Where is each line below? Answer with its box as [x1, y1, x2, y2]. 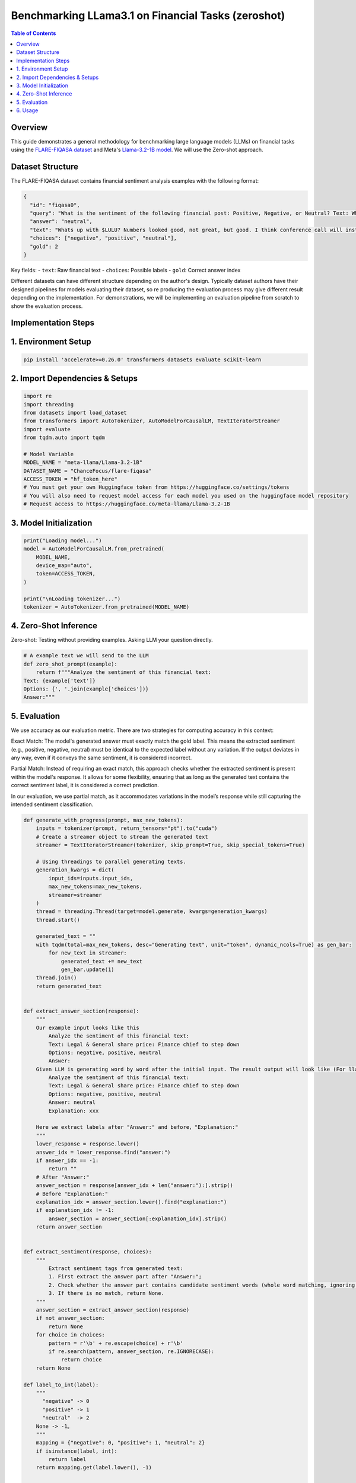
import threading [23, 401, 74, 408]
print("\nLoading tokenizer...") [23, 595, 121, 602]
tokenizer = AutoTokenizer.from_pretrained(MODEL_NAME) [23, 603, 190, 610]
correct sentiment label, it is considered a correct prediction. [11, 782, 160, 789]
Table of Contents [11, 30, 56, 37]
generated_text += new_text [61, 958, 142, 965]
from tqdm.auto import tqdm [23, 434, 105, 441]
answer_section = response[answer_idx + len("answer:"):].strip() [36, 1182, 234, 1189]
